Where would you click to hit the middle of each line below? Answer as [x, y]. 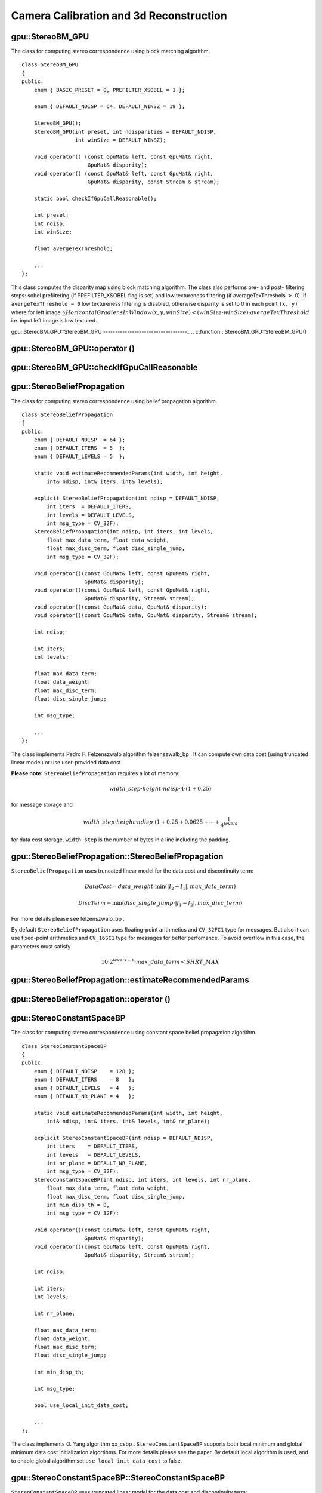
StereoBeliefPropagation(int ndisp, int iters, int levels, [124, 532]
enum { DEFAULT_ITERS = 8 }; [84, 1080]
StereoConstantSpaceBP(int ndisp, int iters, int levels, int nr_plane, [143, 1180]
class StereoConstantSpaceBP [64, 1046]
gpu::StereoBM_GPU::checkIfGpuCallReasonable [104, 368]
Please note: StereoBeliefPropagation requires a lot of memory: [95, 773]
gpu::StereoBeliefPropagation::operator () [91, 999]
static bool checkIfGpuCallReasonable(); [95, 198]
